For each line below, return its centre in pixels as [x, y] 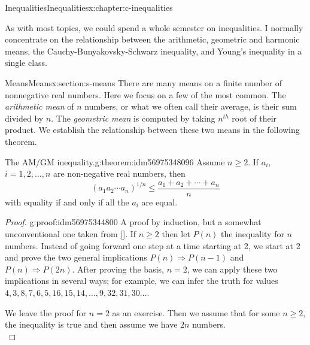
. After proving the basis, [118, 269]
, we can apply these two [232, 269]
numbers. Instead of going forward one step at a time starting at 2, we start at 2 [153, 245]
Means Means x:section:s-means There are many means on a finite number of [143, 82]
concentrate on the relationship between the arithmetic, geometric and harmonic [152, 39]
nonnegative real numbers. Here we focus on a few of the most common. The [145, 94]
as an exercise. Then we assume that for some [196, 312]
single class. [26, 63]
